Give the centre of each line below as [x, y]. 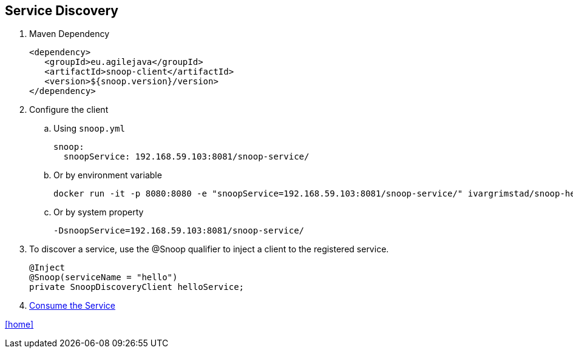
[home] [19, 324]
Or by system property [99, 212]
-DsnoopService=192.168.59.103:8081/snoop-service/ [179, 231]
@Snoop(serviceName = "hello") [103, 277]
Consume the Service [72, 306]
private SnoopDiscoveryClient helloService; [137, 287]
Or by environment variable [108, 175]
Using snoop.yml [89, 129]
